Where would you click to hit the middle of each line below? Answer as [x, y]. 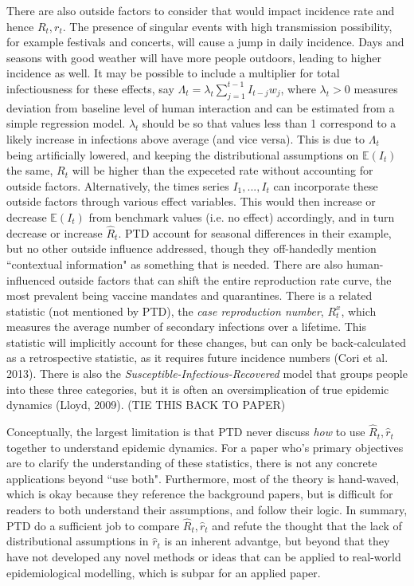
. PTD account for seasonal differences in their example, [255, 232]
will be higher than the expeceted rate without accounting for [223, 170]
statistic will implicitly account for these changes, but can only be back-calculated [206, 342]
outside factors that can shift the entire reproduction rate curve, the [225, 279]
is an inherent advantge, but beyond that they [277, 541]
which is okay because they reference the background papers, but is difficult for [200, 494]
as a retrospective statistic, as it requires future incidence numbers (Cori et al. [197, 358]
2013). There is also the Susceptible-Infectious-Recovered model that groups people [207, 374]
